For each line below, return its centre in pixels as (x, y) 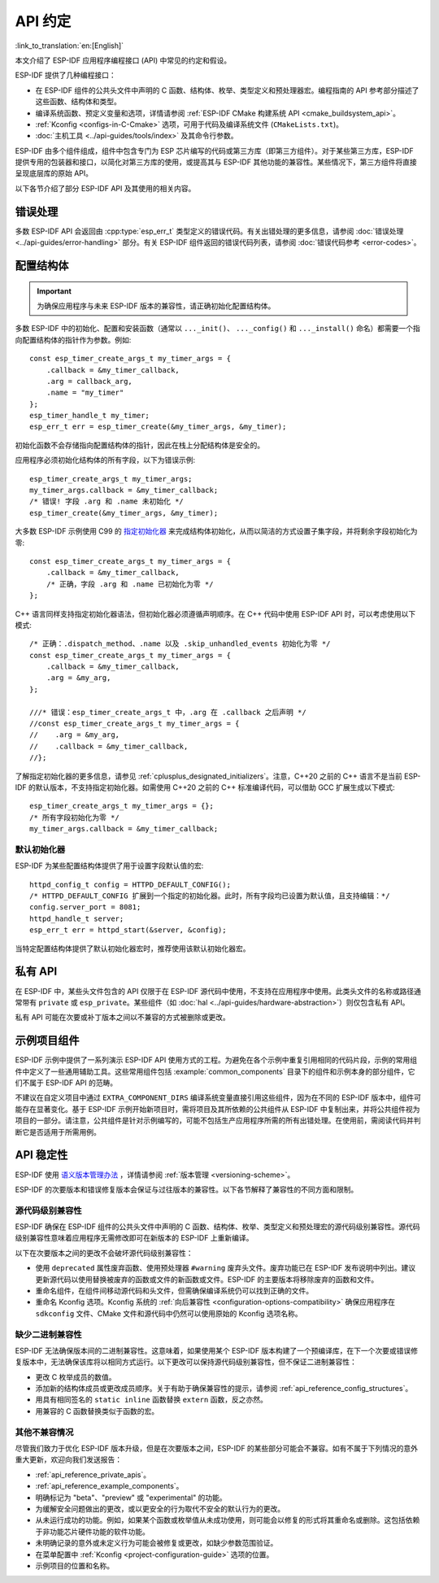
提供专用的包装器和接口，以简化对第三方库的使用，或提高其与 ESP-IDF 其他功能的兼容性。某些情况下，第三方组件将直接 (216, 162)
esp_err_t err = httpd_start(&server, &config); (128, 930)
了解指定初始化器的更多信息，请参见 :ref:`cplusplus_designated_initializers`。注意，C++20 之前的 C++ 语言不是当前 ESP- (218, 776)
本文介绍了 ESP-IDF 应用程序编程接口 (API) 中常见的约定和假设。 (123, 60)
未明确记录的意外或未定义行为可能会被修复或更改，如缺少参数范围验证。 (156, 1543)
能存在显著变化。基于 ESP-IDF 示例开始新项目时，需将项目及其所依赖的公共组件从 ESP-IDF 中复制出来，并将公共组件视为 (217, 1109)
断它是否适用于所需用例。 (58, 1132)
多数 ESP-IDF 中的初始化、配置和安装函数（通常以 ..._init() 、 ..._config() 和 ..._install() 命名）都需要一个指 (217, 329)
